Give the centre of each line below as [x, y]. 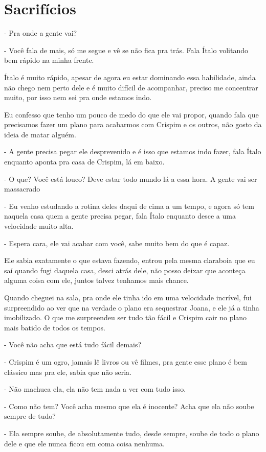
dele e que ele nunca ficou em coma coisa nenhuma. [84, 443]
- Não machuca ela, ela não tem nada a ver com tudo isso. [95, 389]
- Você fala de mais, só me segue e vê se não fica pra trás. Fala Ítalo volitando [126, 50]
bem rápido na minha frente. [49, 60]
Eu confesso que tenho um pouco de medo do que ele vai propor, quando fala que [131, 114]
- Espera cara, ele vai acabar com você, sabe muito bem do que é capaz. [117, 243]
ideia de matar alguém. [40, 134]
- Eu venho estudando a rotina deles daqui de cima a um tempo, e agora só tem [129, 206]
